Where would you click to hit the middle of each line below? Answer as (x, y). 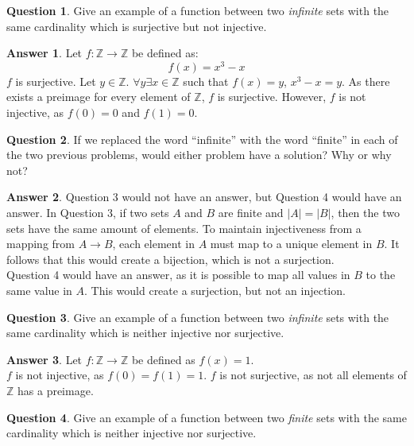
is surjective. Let (56, 81)
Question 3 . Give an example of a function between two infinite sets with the (198, 317)
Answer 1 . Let (44, 53)
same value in (39, 290)
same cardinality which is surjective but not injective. (137, 26)
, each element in (153, 244)
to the (381, 275)
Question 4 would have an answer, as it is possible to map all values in (178, 275)
